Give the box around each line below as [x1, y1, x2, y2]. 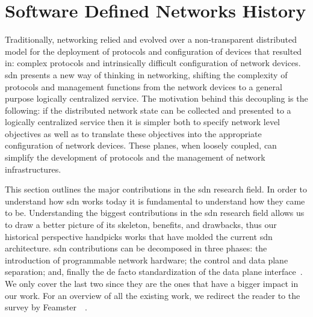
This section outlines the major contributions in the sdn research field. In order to [5, 183, 307, 195]
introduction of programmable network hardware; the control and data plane [5, 253, 288, 266]
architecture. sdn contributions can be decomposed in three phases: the [5, 242, 267, 254]
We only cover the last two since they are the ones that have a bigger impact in [5, 277, 299, 289]
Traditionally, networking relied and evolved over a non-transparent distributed [5, 33, 297, 46]
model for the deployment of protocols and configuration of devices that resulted [5, 45, 302, 57]
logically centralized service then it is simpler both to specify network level [5, 115, 280, 128]
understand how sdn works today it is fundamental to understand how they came [5, 194, 305, 207]
